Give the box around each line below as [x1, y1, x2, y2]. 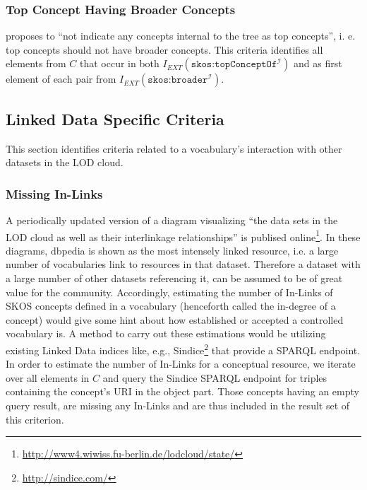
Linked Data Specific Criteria [6, 107, 224, 129]
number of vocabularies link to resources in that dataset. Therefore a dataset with [6, 257, 361, 272]
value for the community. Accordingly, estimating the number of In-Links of [6, 284, 333, 299]
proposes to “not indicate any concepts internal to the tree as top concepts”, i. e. [6, 28, 356, 43]
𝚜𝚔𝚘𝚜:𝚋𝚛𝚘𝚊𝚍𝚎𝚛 [148, 75, 208, 86]
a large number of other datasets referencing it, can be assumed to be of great [6, 271, 343, 286]
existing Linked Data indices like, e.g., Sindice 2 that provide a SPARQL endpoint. [6, 341, 361, 357]
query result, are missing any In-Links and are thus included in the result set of [6, 398, 350, 413]
